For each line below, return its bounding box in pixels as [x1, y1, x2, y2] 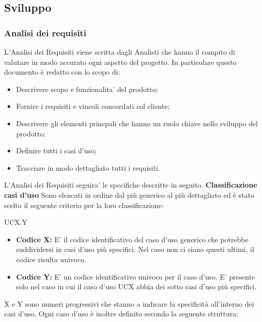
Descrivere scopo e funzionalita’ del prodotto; [16, 83, 158, 94]
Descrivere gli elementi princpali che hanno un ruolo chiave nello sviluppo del [16, 118, 258, 128]
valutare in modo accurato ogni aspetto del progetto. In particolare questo [4, 56, 236, 67]
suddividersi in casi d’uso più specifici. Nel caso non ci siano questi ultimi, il [16, 244, 254, 255]
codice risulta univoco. [16, 254, 86, 264]
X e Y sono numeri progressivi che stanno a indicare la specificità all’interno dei [4, 298, 254, 309]
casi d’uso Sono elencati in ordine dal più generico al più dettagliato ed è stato [4, 189, 254, 200]
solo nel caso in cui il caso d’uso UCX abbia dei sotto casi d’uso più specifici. [16, 281, 257, 292]
